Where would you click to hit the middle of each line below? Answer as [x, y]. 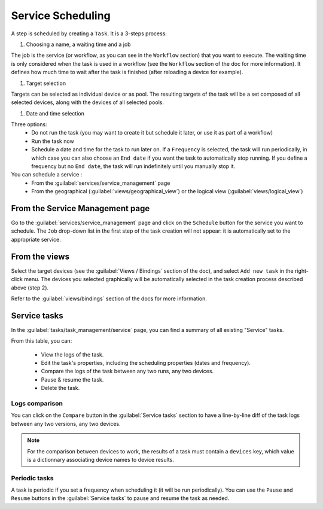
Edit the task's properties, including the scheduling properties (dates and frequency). [146, 363]
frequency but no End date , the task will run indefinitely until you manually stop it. [133, 166]
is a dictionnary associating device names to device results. [101, 459]
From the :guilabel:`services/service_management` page [101, 183]
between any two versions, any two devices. [66, 423]
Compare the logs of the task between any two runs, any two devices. [127, 371]
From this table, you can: [42, 341]
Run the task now [53, 141]
